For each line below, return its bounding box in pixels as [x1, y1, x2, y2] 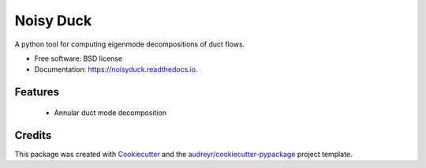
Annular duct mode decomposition [54, 107, 167, 118]
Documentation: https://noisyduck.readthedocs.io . [34, 65, 198, 74]
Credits [14, 129, 52, 142]
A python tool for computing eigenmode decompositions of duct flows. [14, 39, 245, 49]
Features [14, 85, 59, 99]
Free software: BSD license [34, 54, 122, 63]
